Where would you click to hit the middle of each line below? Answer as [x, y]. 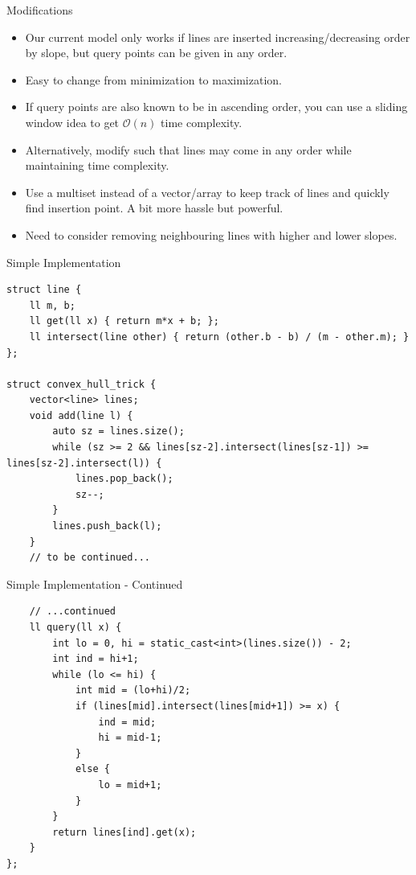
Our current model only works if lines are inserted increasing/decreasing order [218, 37]
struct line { [44, 290]
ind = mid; [127, 722]
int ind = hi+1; [96, 659]
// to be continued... [90, 558]
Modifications [40, 10]
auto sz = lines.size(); [118, 431]
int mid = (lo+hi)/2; [133, 690]
